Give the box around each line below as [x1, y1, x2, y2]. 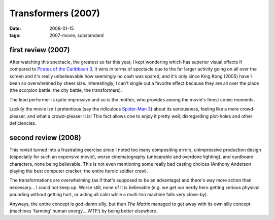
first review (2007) [9, 46, 70, 54]
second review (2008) [9, 133, 81, 142]
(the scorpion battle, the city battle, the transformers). [9, 87, 122, 93]
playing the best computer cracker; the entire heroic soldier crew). [9, 168, 148, 174]
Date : [9, 25, 21, 31]
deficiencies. [9, 120, 37, 126]
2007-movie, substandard [49, 32, 104, 38]
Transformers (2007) [9, 8, 100, 19]
